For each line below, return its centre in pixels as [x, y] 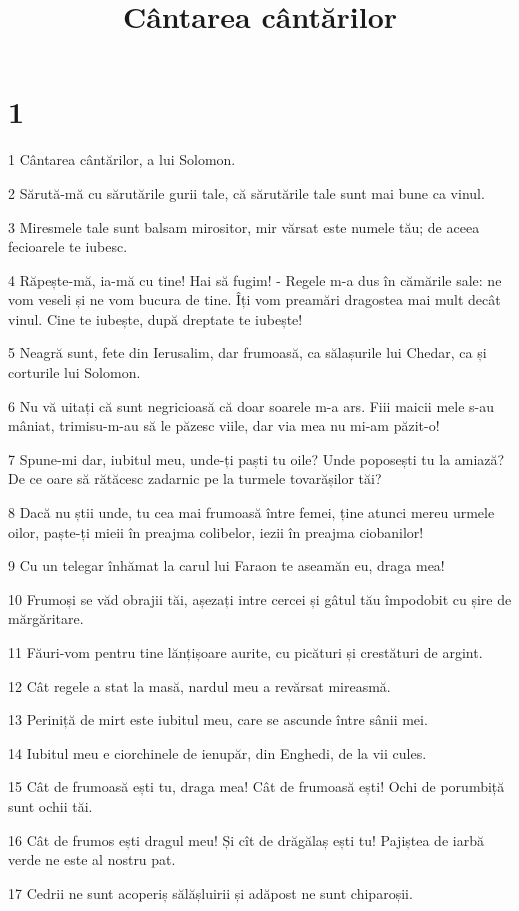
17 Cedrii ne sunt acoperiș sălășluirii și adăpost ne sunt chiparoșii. [210, 892]
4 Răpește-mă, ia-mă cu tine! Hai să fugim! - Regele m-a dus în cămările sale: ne [255, 279]
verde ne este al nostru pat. [92, 859]
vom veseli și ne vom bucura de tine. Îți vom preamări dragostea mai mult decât [254, 299]
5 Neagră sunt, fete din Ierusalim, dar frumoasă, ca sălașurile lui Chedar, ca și [247, 352]
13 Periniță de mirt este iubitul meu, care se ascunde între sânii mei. [218, 719]
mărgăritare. [46, 618]
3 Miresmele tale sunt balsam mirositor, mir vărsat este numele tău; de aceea [244, 226]
